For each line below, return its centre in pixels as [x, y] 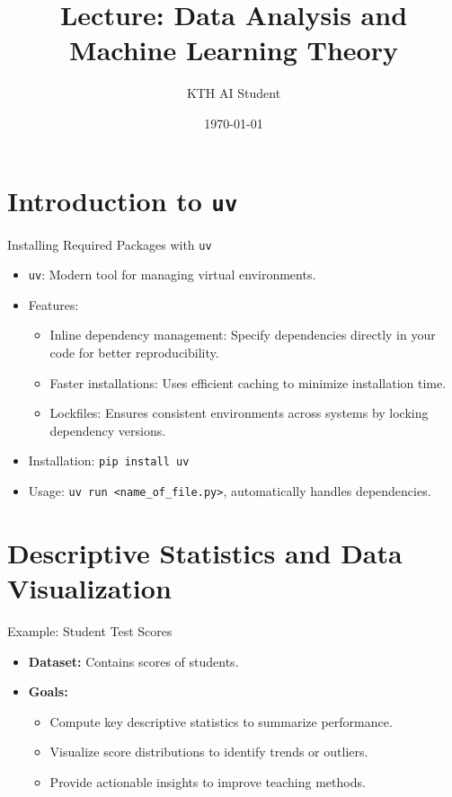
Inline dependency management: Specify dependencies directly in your [243, 335]
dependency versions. [108, 430]
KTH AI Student [234, 93]
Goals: [48, 691]
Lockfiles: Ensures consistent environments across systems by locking [239, 413]
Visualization [89, 588]
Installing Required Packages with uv [110, 244]
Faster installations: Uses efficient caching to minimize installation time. [248, 382]
